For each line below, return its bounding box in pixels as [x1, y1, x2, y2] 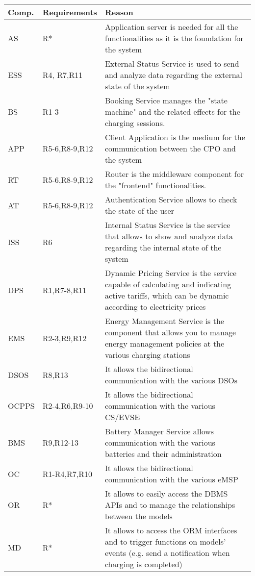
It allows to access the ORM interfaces [104, 525, 237, 536]
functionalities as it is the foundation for [104, 32, 244, 44]
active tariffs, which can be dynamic [104, 290, 229, 301]
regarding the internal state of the [104, 242, 222, 253]
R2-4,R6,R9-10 [42, 400, 93, 411]
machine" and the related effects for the [104, 106, 240, 117]
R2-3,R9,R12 [42, 332, 87, 344]
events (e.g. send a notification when [104, 547, 230, 558]
